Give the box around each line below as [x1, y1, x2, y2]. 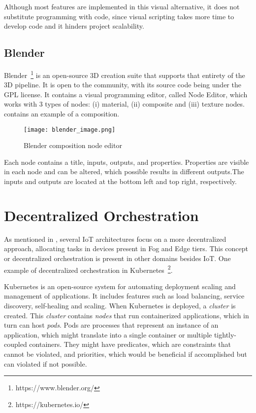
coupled [4, 339, 27, 349]
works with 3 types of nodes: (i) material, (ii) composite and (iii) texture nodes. [4, 99, 245, 109]
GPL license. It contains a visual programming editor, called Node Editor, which [4, 89, 248, 99]
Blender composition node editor [24, 140, 122, 150]
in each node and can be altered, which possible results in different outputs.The [4, 166, 244, 177]
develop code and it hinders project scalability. [4, 21, 144, 31]
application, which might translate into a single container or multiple [4, 329, 212, 339]
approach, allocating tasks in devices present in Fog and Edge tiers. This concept [4, 243, 249, 254]
